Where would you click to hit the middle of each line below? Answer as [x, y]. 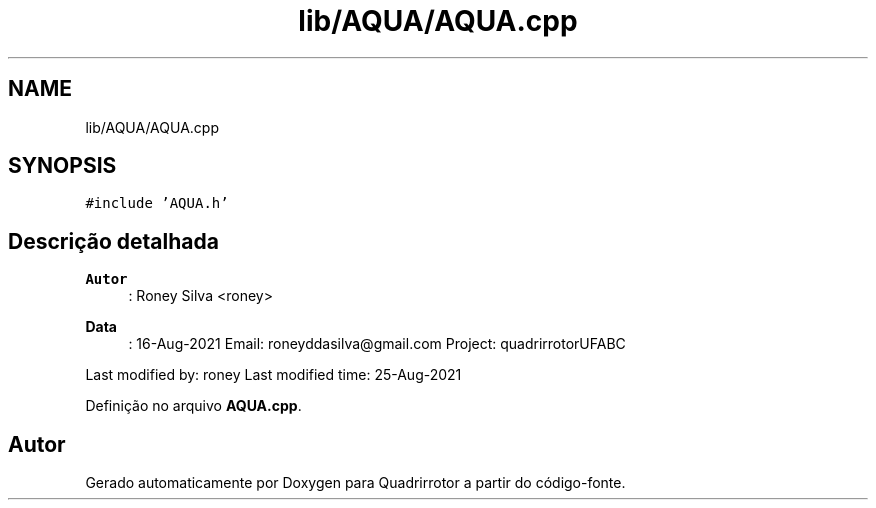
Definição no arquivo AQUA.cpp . [193, 406]
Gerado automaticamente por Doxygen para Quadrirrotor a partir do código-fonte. [355, 483]
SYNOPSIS [62, 166]
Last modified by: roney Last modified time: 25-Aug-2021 [273, 375]
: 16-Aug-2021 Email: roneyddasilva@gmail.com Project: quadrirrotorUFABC [377, 344]
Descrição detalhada [113, 241]
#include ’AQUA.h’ [157, 203]
